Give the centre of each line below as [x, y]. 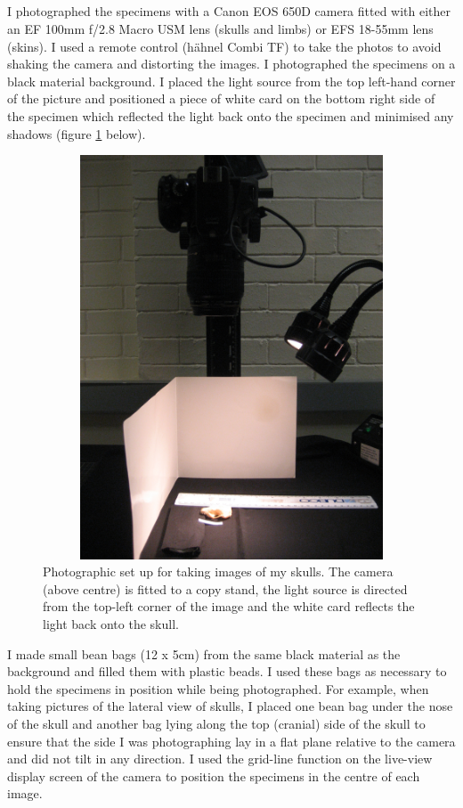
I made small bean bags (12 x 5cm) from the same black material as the [204, 653]
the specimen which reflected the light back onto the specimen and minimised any [231, 115]
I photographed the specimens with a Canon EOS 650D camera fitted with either [229, 11]
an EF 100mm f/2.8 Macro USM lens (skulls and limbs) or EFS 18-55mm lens [220, 28]
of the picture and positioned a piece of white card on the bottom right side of [221, 98]
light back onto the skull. [111, 624]
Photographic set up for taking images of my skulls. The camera [218, 571]
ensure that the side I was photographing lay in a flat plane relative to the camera [231, 741]
